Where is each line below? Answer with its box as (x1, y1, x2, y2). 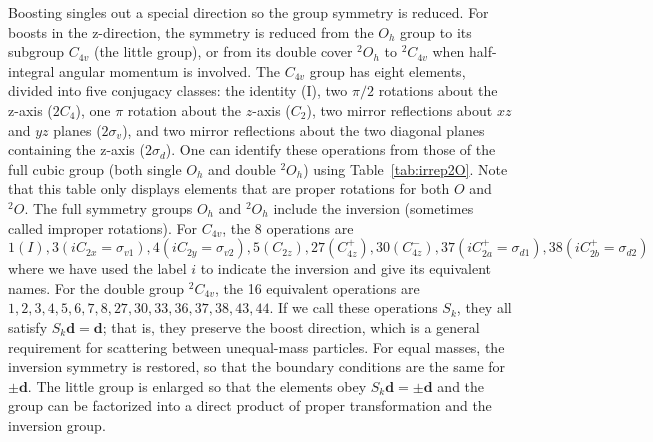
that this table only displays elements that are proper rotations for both (8, 178, 450, 199)
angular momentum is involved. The (58, 60, 280, 81)
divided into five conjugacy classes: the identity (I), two (8, 80, 348, 101)
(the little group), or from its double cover (93, 41, 353, 62)
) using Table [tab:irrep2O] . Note (303, 158, 508, 179)
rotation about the (127, 99, 242, 120)
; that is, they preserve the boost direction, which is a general (102, 316, 480, 337)
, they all (456, 297, 512, 318)
